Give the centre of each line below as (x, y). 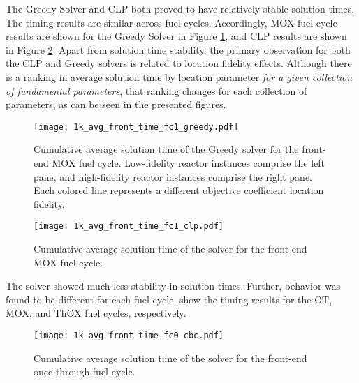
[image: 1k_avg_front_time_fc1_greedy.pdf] (136, 127)
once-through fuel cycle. (85, 371)
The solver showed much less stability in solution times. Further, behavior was (173, 286)
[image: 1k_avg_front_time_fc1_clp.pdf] (129, 226)
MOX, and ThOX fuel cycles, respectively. (96, 313)
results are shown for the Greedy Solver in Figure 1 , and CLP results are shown (176, 36)
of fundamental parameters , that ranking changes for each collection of (156, 90)
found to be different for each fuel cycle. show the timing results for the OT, (169, 299)
